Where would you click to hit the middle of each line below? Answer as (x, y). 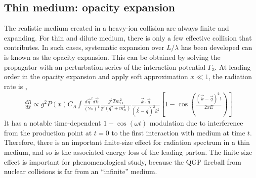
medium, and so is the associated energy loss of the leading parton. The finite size (128, 152)
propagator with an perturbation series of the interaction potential (105, 67)
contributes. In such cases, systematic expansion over (84, 47)
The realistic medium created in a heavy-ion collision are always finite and (117, 28)
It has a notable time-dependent (53, 123)
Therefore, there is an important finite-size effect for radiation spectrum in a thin (127, 142)
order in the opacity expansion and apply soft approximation (96, 76)
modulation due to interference (196, 123)
